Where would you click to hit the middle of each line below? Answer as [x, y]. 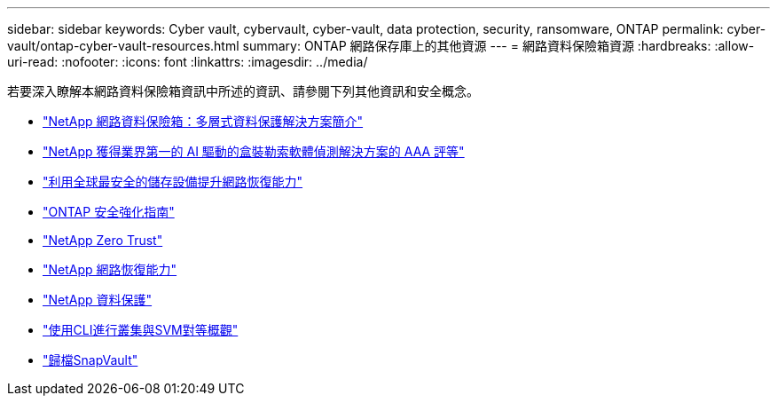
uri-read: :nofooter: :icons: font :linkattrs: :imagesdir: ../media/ [188, 62]
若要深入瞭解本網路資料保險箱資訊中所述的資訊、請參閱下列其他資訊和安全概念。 [243, 91]
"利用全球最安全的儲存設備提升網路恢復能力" [173, 182]
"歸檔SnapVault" [90, 360]
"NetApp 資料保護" [98, 300]
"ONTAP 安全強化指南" [109, 212]
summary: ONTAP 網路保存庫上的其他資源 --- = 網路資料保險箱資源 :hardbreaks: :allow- [498, 46]
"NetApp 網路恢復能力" [110, 269]
